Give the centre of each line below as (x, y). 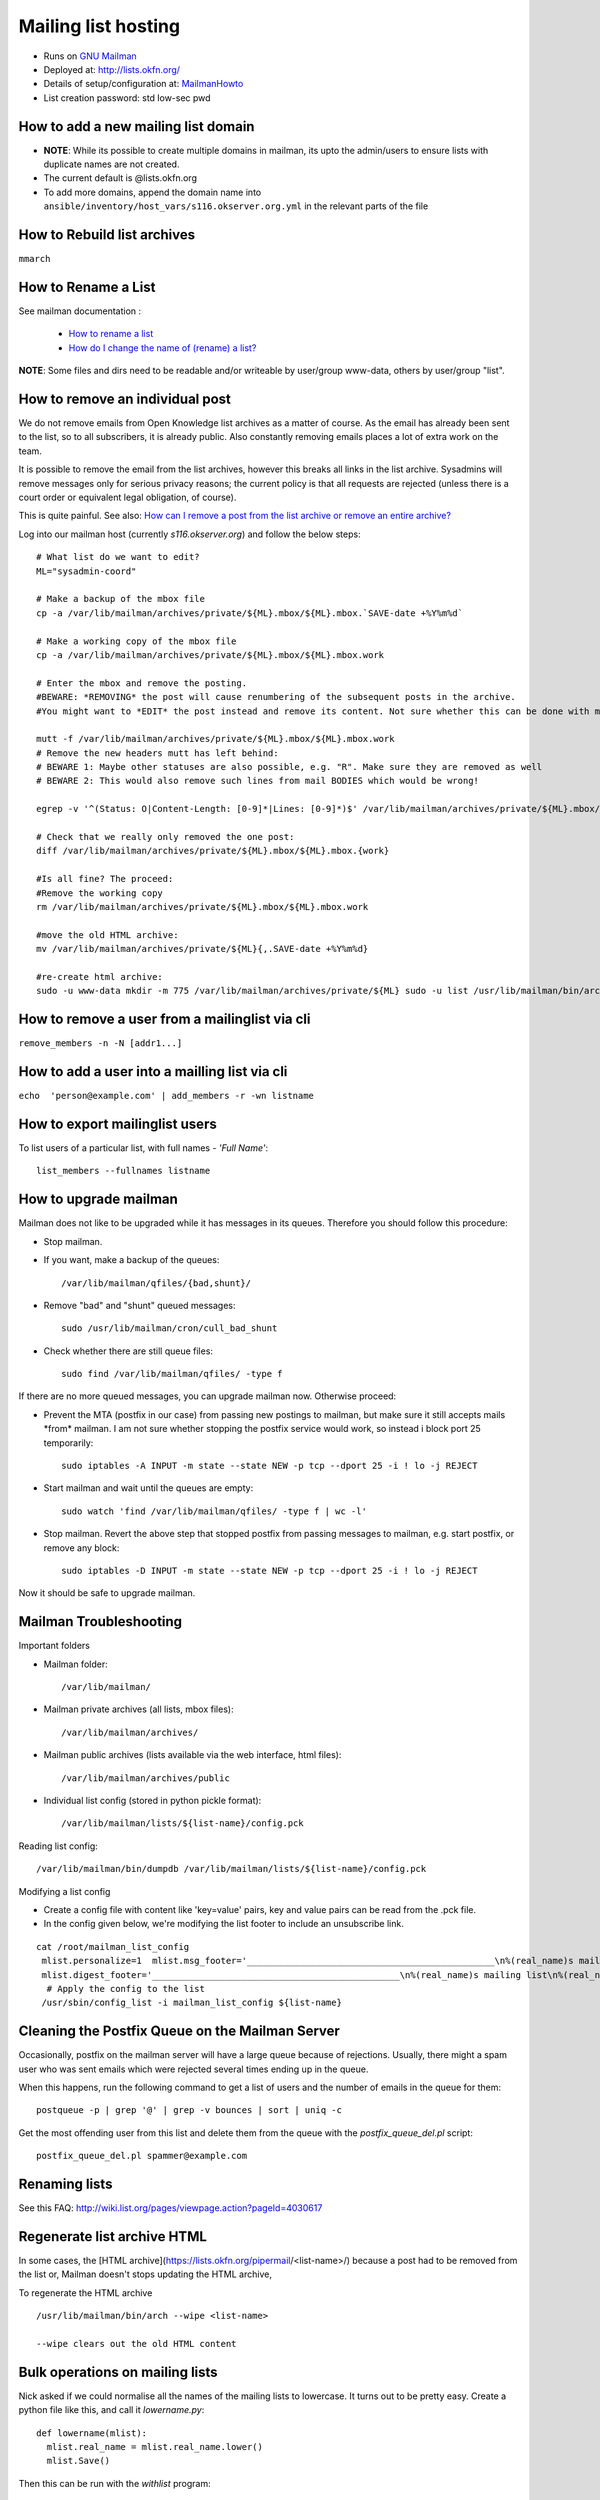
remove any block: (81, 1547)
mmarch (34, 259)
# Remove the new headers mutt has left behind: (157, 753)
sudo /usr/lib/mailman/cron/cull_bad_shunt (169, 1328)
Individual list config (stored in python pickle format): (152, 1800)
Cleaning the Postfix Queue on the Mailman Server (179, 2031)
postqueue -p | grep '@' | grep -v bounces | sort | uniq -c (189, 2110)
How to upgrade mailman (98, 1199)
